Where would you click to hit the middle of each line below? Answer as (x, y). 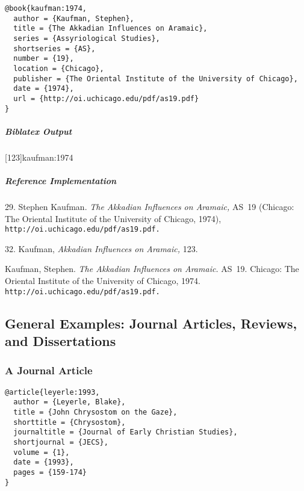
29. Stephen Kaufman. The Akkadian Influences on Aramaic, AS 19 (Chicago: (150, 206)
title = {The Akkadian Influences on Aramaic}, (110, 29)
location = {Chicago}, (59, 68)
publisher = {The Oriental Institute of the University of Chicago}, (156, 79)
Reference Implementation (61, 180)
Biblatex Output (39, 131)
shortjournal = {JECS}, (61, 442)
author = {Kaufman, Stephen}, (74, 18)
